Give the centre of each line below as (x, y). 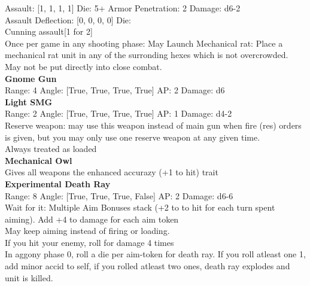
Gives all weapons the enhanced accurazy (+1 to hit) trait (112, 172)
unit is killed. (29, 277)
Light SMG (29, 101)
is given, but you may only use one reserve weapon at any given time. (133, 137)
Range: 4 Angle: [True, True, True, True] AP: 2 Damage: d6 (115, 90)
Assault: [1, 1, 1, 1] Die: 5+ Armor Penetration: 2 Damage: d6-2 (123, 8)
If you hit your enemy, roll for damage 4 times (89, 242)
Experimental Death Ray (58, 183)
